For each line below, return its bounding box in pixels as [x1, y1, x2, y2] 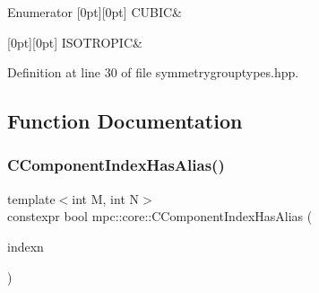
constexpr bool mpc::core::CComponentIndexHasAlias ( [7, 207, 313, 226]
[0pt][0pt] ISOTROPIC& [7, 32, 142, 51]
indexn [7, 236, 44, 255]
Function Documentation [7, 107, 243, 135]
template [7, 189, 56, 208]
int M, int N [72, 189, 140, 208]
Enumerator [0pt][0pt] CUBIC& [7, 3, 182, 21]
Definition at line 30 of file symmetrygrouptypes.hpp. [7, 63, 299, 82]
